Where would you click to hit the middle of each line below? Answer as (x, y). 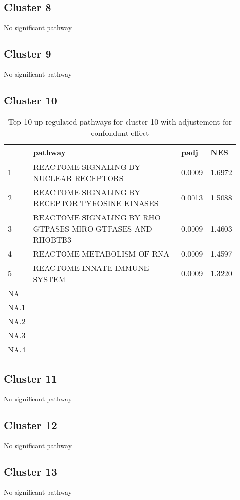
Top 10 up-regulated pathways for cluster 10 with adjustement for (120, 121)
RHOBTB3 (52, 239)
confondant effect (120, 133)
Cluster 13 (31, 471)
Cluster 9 (28, 54)
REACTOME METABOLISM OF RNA (101, 253)
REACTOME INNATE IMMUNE (91, 267)
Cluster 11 (31, 378)
